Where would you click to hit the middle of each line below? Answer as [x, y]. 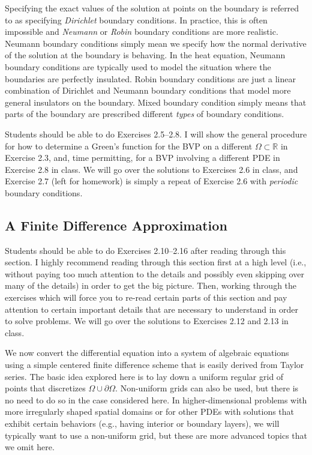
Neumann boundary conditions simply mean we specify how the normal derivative [156, 43]
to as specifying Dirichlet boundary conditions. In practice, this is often [136, 20]
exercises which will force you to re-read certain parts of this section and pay [146, 297]
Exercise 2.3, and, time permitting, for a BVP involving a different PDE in [142, 158]
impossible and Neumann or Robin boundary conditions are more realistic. [142, 32]
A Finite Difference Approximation [116, 225]
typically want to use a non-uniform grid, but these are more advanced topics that [156, 435]
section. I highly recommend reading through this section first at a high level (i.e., [156, 262]
